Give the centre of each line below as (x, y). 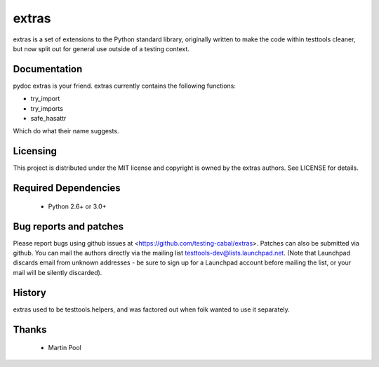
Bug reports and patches (68, 226)
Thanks (30, 329)
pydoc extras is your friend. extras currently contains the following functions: (125, 86)
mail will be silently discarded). (58, 272)
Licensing (35, 151)
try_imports (47, 108)
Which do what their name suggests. (66, 131)
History (30, 292)
